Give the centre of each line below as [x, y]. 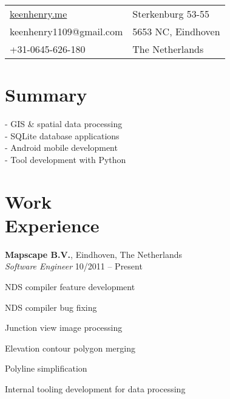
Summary [46, 95]
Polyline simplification [46, 368]
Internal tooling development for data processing [95, 388]
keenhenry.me [39, 14]
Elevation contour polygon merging [70, 348]
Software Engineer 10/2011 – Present [74, 266]
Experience [52, 225]
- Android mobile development [61, 147]
